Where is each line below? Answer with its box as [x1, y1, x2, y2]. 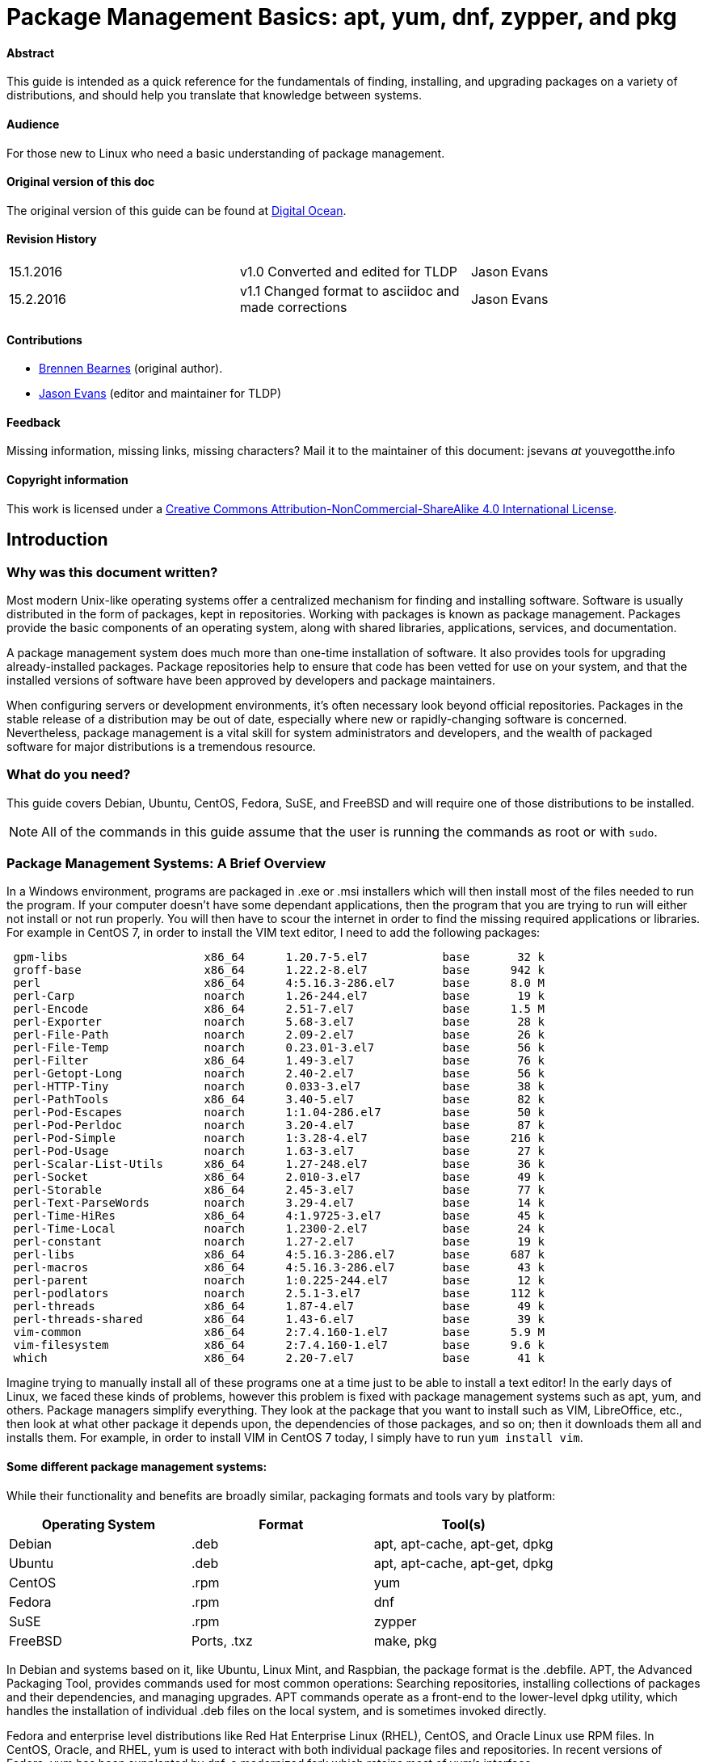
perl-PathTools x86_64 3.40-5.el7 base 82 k [13, 1093, 545, 1107]
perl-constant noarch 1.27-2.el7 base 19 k [13, 1235, 545, 1249]
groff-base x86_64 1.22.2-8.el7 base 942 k [13, 963, 545, 977]
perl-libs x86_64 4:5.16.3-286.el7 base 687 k [13, 1248, 545, 1262]
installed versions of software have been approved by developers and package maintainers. [6, 672, 495, 687]
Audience [6, 116, 60, 131]
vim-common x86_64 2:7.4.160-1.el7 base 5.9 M [13, 1326, 545, 1339]
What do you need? [6, 766, 131, 783]
